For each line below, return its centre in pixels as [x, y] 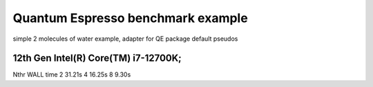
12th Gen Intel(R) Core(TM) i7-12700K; [97, 58]
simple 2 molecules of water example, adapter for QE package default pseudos [125, 39]
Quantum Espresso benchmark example [130, 18]
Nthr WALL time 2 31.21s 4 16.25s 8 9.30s [72, 75]
